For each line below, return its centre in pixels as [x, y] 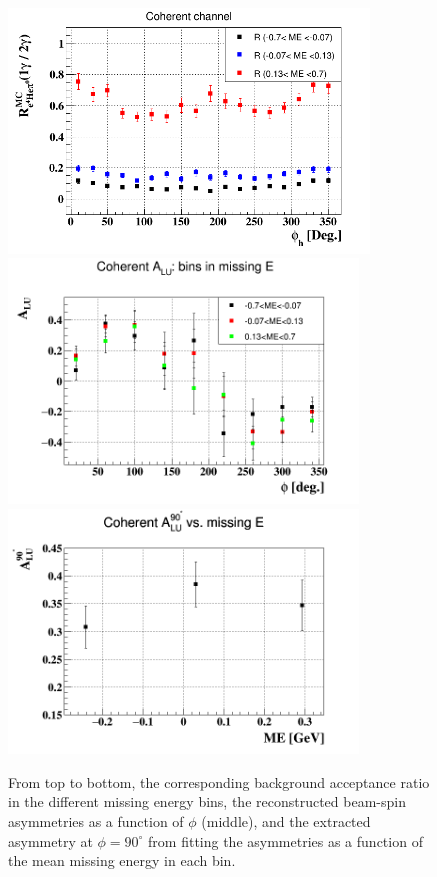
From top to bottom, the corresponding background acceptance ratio [219, 781]
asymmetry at [50, 840]
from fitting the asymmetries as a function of [285, 840]
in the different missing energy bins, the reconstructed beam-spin [207, 801]
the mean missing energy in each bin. [122, 860]
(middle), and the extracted [286, 820]
